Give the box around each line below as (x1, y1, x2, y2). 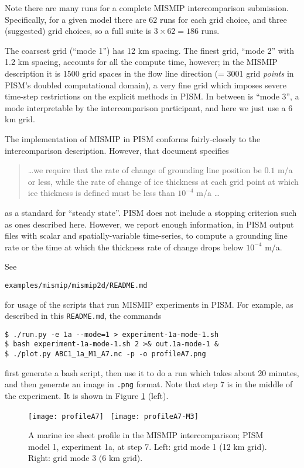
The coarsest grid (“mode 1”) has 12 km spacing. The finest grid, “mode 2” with (5, 44, 294, 56)
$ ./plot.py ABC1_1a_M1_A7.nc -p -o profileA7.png (5, 350, 206, 359)
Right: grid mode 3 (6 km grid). (28, 452, 143, 464)
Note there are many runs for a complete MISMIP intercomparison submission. (5, 2, 289, 13)
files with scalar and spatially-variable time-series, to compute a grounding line (5, 229, 288, 242)
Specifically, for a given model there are (5, 13, 146, 25)
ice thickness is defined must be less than (28, 187, 175, 199)
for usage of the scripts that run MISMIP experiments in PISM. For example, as (5, 298, 293, 310)
